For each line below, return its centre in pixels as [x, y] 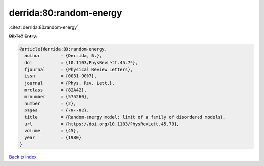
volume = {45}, [52, 131]
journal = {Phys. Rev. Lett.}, [70, 83]
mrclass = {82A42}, [55, 90]
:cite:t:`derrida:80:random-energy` [44, 27]
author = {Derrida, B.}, [63, 56]
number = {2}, [51, 104]
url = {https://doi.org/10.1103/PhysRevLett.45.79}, [102, 124]
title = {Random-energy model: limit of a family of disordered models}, [125, 117]
